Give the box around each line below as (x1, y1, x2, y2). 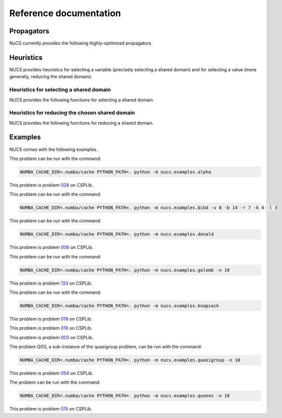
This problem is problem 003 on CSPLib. (9, 334, 94, 340)
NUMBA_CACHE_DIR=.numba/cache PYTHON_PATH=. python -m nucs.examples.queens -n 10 (20, 393, 230, 399)
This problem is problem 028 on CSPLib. (9, 182, 94, 188)
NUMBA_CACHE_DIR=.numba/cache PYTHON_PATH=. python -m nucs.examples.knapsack (20, 303, 219, 308)
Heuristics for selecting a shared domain (9, 86, 111, 93)
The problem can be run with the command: (9, 379, 101, 386)
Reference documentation (9, 8, 121, 19)
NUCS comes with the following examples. (9, 146, 98, 152)
